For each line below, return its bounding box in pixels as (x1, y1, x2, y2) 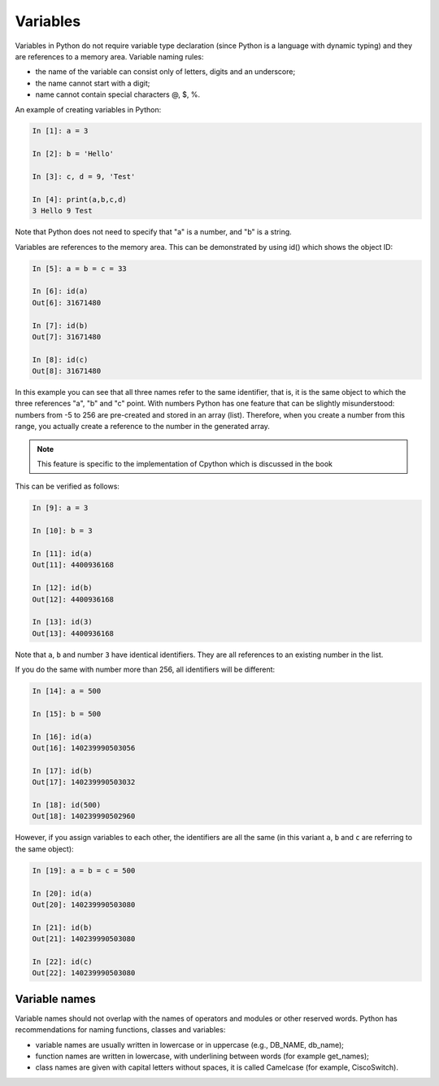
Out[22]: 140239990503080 (32, 969, 136, 978)
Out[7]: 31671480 (32, 332, 102, 341)
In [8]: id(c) (32, 355, 89, 364)
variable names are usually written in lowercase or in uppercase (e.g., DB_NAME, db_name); (35, 1040, 345, 1049)
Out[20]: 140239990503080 (32, 900, 136, 909)
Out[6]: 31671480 (32, 298, 102, 307)
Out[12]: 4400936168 (32, 594, 114, 604)
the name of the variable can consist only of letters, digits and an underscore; (35, 67, 296, 77)
